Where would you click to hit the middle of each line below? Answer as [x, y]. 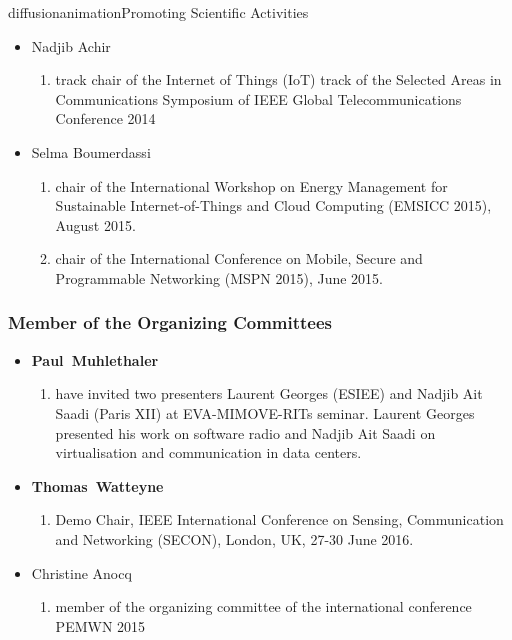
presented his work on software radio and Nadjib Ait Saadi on [245, 432]
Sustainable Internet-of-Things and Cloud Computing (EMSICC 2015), [273, 205]
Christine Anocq [81, 572]
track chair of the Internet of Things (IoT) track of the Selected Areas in [278, 79]
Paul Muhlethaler [95, 359]
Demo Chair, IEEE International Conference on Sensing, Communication [279, 519]
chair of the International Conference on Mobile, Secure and [239, 258]
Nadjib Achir [71, 45]
